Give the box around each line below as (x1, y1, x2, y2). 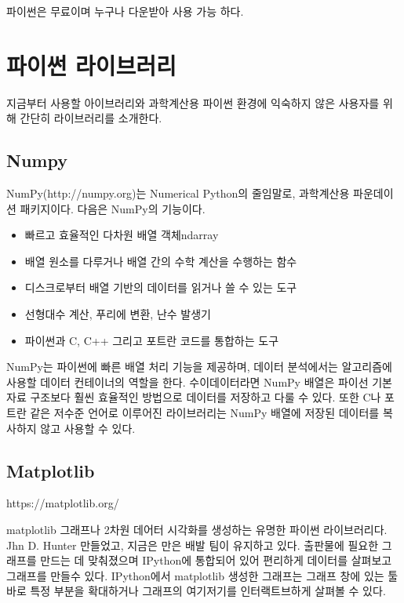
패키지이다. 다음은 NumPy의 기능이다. (20, 200, 206, 216)
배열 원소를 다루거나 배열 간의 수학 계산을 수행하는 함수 (24, 252, 297, 269)
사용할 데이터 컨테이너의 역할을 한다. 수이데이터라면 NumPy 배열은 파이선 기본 (6, 373, 392, 390)
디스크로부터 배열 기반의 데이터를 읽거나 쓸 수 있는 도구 (24, 279, 297, 296)
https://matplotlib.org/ (6, 495, 119, 511)
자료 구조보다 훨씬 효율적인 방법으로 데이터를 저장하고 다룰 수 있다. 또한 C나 (6, 389, 381, 405)
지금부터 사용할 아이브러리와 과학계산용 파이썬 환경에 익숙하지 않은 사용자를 (6, 94, 380, 111)
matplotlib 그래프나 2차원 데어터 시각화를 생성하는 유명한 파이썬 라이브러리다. (6, 521, 388, 538)
